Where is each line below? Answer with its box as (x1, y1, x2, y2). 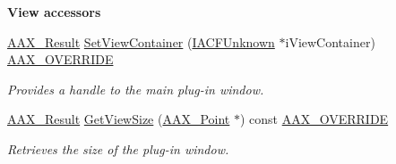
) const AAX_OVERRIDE (239, 110, 389, 128)
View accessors (7, 3, 101, 20)
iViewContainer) (285, 32, 375, 51)
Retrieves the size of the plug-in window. (7, 139, 229, 158)
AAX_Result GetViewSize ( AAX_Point (7, 110, 230, 128)
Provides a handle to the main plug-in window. (7, 79, 264, 98)
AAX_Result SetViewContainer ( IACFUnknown (7, 32, 275, 51)
